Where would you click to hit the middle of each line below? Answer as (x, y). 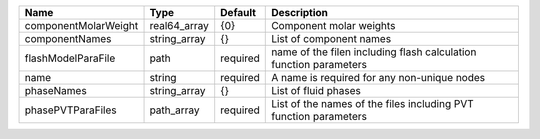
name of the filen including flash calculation (374, 52)
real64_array (179, 25)
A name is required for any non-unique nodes (378, 77)
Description (300, 12)
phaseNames (55, 90)
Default (238, 12)
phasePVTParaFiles (70, 110)
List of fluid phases (316, 90)
